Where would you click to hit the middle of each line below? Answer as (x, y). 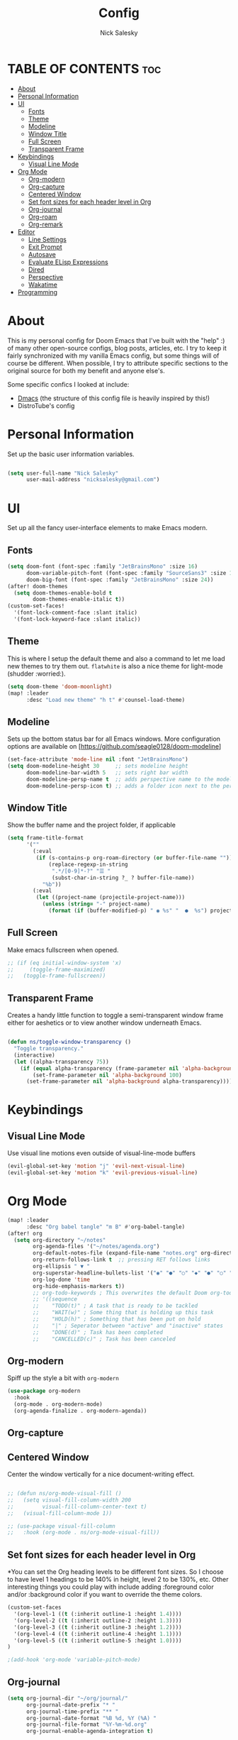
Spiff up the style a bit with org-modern (63, 1378)
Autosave (42, 254)
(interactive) (34, 1055)
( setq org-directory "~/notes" (60, 1240)
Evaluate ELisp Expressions (68, 262)
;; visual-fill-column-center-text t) (77, 1507)
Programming (38, 292)
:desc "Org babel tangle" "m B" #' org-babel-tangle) (106, 1227)
